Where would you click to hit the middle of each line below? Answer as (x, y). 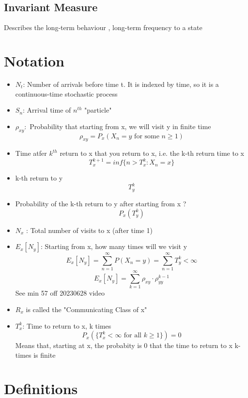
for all (133, 336)
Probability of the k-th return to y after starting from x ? (101, 203)
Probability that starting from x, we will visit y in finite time (120, 126)
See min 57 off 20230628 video (60, 293)
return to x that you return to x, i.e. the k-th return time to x (152, 153)
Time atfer (31, 153)
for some (147, 136)
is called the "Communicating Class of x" (86, 309)
